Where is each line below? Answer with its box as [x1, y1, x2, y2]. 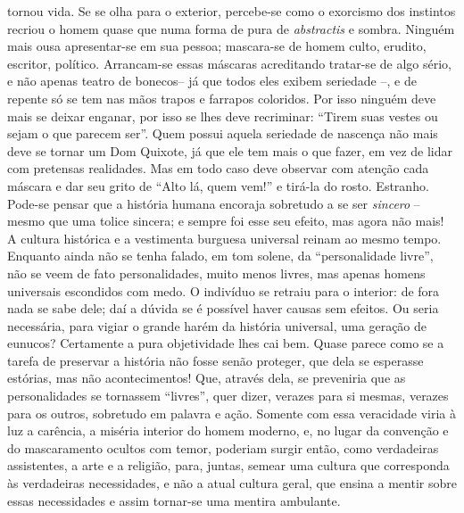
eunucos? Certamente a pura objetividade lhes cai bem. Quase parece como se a [7, 334, 444, 352]
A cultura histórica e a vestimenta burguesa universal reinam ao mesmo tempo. [7, 228, 442, 247]
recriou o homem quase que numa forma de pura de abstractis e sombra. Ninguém [7, 19, 455, 37]
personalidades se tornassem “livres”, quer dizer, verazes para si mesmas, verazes [7, 386, 449, 405]
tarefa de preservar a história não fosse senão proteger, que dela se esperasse [7, 351, 424, 369]
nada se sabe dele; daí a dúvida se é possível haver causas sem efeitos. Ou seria [7, 299, 439, 318]
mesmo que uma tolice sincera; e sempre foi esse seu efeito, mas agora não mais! [7, 211, 444, 230]
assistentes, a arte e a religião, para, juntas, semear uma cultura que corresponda [7, 456, 450, 475]
